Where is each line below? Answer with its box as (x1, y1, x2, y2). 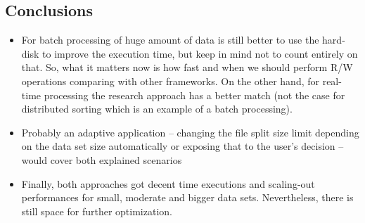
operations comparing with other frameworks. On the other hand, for (21, 73, 319, 88)
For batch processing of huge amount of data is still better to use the (21, 32, 319, 47)
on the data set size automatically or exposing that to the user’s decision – (21, 139, 344, 153)
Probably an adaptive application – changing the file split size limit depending (21, 125, 359, 139)
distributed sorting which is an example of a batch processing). (21, 101, 293, 116)
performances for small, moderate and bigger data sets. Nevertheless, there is (21, 190, 354, 205)
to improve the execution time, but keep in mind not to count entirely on (42, 46, 358, 60)
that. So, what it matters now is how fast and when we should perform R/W (21, 60, 353, 75)
